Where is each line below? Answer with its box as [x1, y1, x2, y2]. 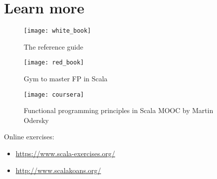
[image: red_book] [24, 59, 84, 66]
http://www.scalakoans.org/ [15, 165, 101, 175]
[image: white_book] [24, 27, 91, 35]
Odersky [24, 115, 49, 125]
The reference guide [24, 41, 84, 52]
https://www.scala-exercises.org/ [15, 148, 115, 159]
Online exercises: [4, 131, 54, 142]
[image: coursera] [24, 91, 84, 98]
